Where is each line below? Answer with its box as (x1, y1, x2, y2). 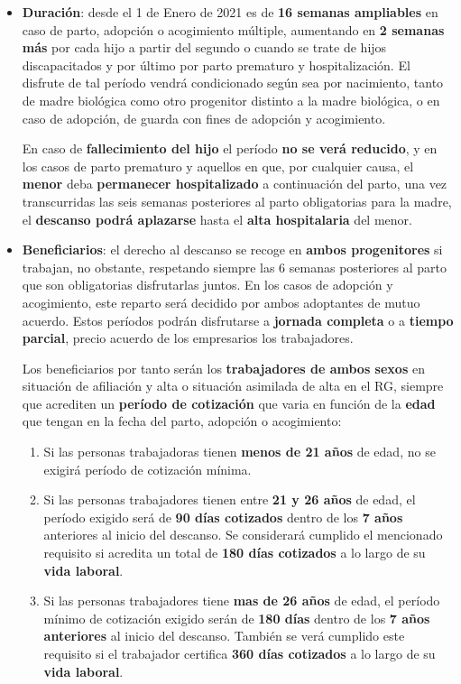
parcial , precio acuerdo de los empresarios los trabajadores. (22, 328, 354, 347)
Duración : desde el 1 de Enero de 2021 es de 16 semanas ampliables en (22, 3, 438, 21)
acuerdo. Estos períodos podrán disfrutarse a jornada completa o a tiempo (22, 310, 454, 329)
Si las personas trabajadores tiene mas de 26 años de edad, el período (43, 591, 440, 610)
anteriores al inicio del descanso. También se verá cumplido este (43, 626, 405, 645)
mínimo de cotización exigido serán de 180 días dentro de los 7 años (43, 608, 430, 627)
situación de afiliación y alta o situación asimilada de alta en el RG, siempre (22, 376, 444, 395)
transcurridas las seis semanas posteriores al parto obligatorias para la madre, (22, 191, 452, 210)
